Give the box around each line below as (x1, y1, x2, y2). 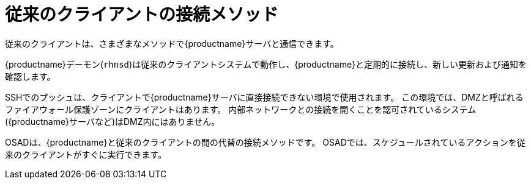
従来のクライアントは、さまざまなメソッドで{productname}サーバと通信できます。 (5, 38, 339, 49)
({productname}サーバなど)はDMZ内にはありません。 (5, 116, 220, 127)
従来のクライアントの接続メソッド (5, 4, 278, 25)
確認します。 (5, 71, 56, 82)
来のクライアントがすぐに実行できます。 (5, 149, 167, 160)
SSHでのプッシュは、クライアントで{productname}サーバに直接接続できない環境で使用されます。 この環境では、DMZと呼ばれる (5, 91, 524, 102)
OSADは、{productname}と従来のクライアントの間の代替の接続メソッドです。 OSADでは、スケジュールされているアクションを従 (5, 136, 525, 147)
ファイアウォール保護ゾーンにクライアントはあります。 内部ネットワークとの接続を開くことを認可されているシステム (5, 104, 477, 115)
